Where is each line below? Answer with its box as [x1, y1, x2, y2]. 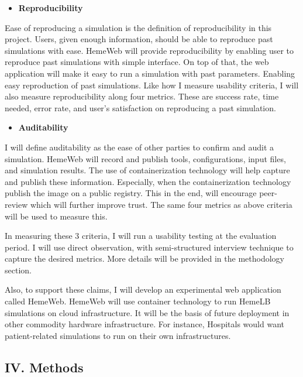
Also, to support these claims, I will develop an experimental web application [5, 283, 281, 296]
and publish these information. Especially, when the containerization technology [5, 175, 291, 187]
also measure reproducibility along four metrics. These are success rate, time [5, 90, 279, 102]
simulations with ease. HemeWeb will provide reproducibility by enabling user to [5, 44, 294, 56]
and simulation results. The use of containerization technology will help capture [5, 164, 290, 176]
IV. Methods [5, 358, 84, 376]
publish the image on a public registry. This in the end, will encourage [5, 187, 257, 199]
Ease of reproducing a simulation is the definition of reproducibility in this [5, 21, 272, 33]
